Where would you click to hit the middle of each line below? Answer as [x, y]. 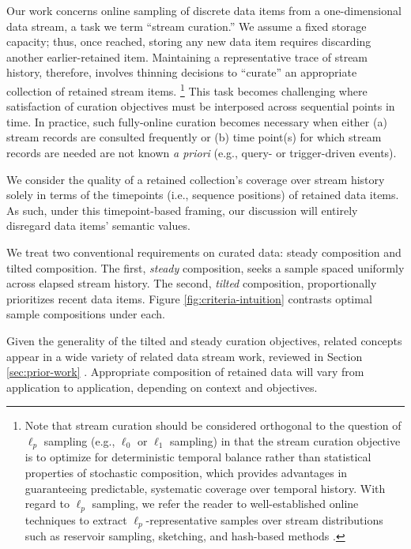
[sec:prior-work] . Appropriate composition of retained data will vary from [185, 372]
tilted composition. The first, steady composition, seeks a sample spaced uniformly [205, 267]
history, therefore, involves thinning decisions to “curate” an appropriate [182, 72]
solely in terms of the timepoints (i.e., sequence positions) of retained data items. [203, 195]
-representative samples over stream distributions [264, 519]
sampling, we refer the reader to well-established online [225, 504]
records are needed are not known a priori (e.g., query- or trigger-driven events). [202, 152]
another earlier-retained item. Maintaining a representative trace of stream [187, 56]
